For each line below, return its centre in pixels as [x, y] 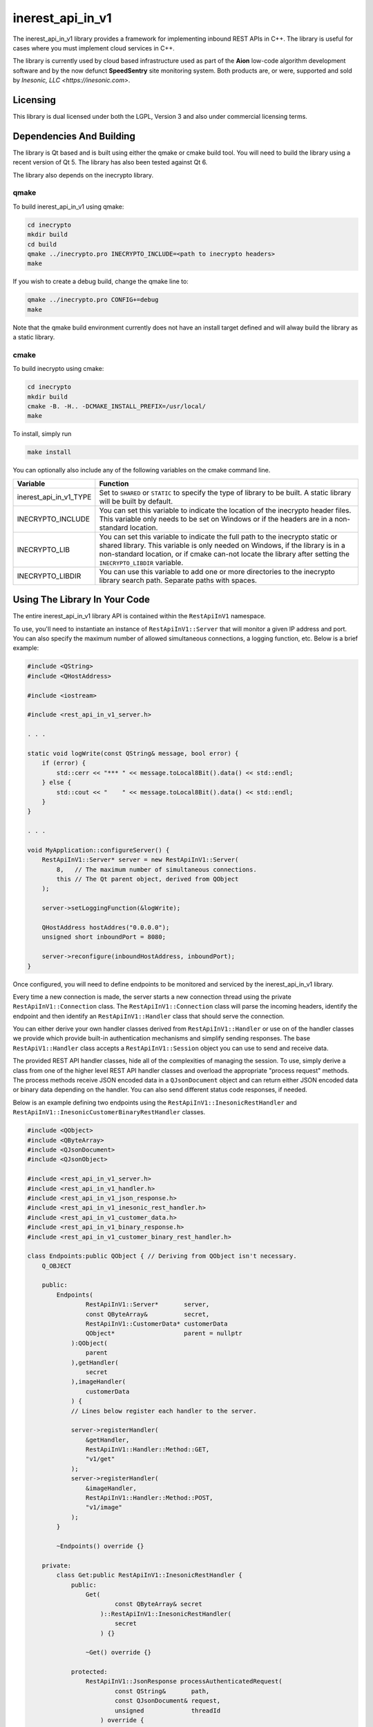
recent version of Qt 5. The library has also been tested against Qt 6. [110, 162]
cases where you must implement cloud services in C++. [94, 48]
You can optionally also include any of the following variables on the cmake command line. [142, 470]
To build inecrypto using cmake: [58, 369]
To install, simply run [42, 434]
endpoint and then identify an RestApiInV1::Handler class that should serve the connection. [149, 1016]
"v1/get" [100, 1459]
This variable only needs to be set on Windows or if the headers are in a [216, 519]
